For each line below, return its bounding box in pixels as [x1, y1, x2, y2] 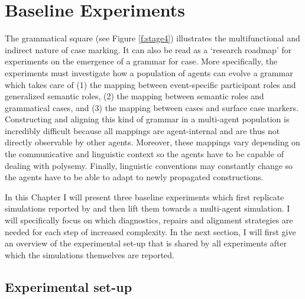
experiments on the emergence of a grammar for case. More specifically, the [5, 55, 278, 67]
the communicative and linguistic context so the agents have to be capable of [5, 148, 284, 160]
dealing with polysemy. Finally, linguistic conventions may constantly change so [5, 159, 293, 171]
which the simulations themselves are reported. [5, 248, 175, 261]
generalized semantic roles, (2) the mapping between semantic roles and [5, 90, 264, 102]
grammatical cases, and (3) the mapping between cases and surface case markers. [5, 101, 298, 113]
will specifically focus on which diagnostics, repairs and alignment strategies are [5, 214, 293, 226]
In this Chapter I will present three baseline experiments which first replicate [5, 190, 284, 203]
